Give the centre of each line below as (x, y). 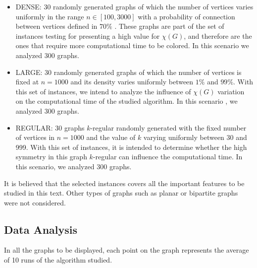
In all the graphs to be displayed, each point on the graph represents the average (127, 250)
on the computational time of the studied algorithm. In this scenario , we (127, 101)
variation (231, 91)
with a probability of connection (186, 16)
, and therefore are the (218, 35)
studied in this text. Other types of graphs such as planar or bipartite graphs (121, 193)
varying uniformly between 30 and (195, 137)
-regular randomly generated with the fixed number (168, 127)
